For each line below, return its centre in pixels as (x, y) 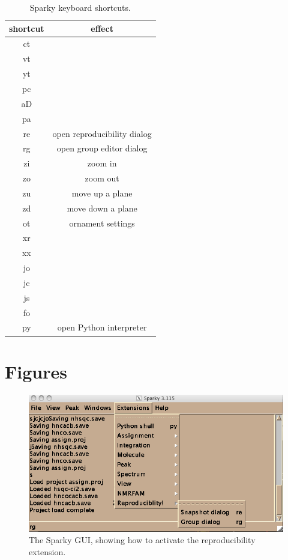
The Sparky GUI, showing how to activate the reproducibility (142, 540)
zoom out (102, 178)
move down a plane (102, 208)
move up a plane (102, 193)
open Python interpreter (102, 327)
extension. (47, 551)
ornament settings (102, 223)
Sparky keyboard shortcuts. (80, 7)
